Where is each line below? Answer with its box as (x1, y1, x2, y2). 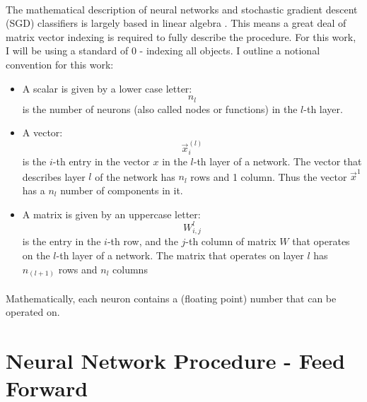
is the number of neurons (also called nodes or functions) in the (22, 101, 298, 116)
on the (22, 247, 50, 262)
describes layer (22, 169, 86, 184)
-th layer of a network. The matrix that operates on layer (56, 247, 304, 262)
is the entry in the (22, 234, 101, 249)
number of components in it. (60, 182, 183, 197)
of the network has (95, 169, 175, 184)
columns (112, 261, 148, 276)
